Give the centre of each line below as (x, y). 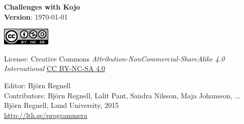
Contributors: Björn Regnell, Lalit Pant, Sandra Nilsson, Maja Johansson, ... (123, 95)
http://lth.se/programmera (46, 115)
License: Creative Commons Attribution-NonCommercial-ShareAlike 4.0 (114, 58)
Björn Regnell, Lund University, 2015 (61, 105)
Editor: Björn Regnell (37, 85)
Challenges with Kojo (42, 7)
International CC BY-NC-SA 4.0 (55, 68)
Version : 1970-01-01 (36, 16)
